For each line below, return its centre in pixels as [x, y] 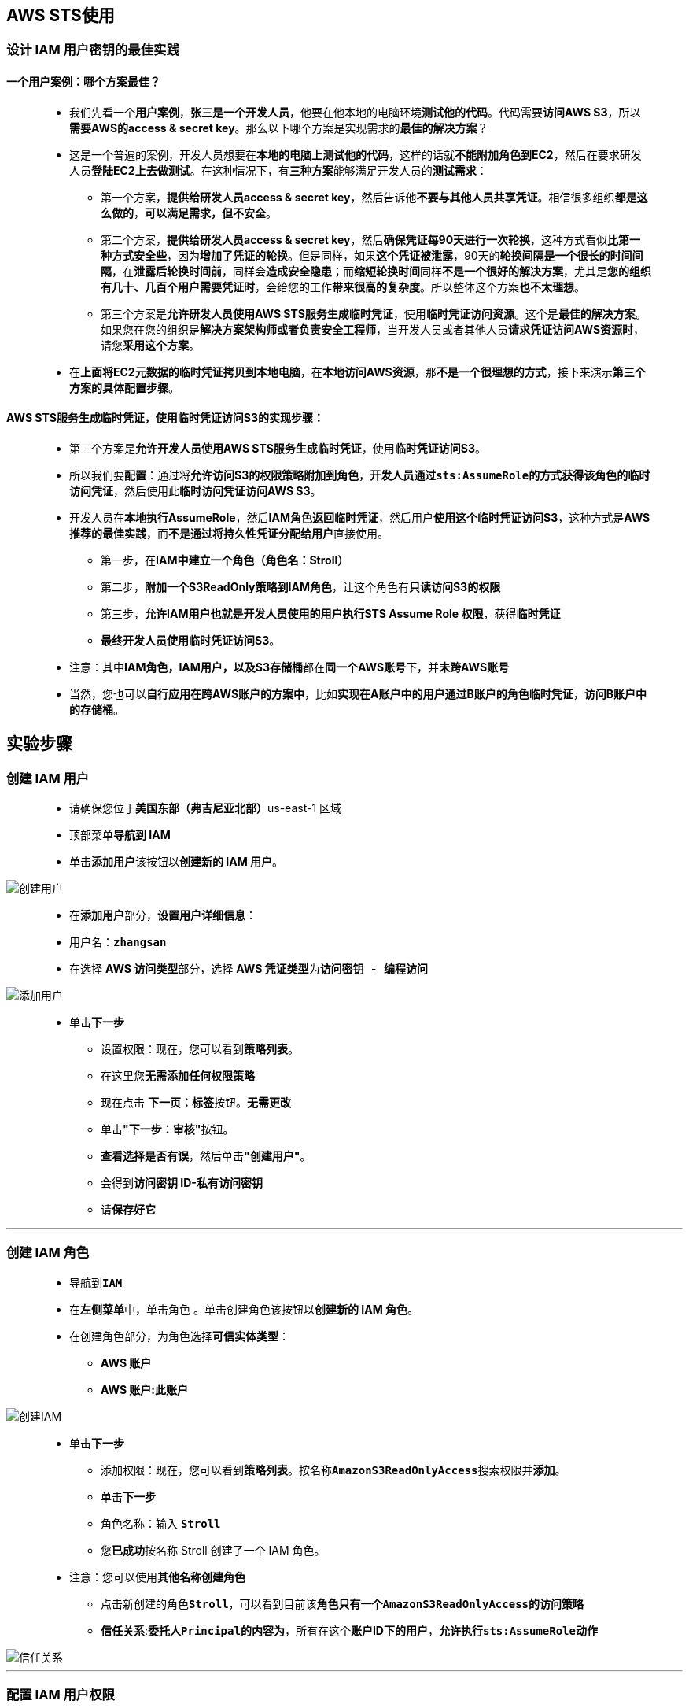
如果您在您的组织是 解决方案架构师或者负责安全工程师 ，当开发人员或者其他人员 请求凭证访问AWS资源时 [367, 329]
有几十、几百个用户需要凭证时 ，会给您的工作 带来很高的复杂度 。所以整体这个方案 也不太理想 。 [343, 287]
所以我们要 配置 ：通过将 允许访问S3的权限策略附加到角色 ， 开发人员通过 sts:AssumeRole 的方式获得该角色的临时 [360, 475]
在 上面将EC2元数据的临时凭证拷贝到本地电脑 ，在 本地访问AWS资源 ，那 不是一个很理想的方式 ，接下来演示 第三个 [357, 372]
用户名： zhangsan [118, 942]
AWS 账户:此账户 [145, 1389]
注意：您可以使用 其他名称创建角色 [157, 1577]
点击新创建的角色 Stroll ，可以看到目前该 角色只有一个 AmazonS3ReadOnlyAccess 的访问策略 [343, 1603]
